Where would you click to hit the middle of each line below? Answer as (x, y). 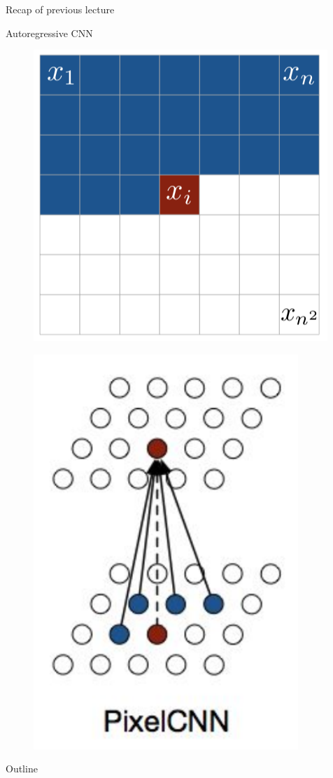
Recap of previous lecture (60, 9)
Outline (22, 769)
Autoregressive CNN (49, 33)
